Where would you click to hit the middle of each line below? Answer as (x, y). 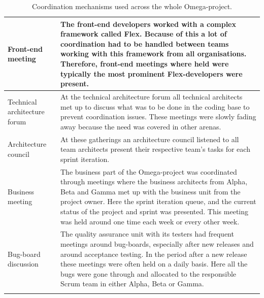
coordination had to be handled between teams (145, 43)
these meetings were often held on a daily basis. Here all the (154, 264)
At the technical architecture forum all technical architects (152, 96)
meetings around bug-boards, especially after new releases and (157, 244)
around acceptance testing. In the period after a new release (154, 254)
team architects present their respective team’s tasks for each (155, 149)
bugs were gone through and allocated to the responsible (148, 273)
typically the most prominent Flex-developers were (152, 73)
